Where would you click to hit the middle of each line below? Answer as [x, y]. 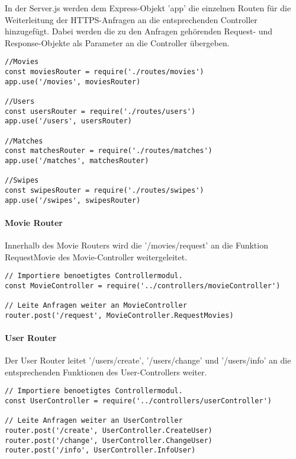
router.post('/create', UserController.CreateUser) [109, 431]
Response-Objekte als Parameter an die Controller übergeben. [117, 42]
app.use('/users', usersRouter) [68, 121]
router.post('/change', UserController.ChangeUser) [109, 440]
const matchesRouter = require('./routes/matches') [109, 151]
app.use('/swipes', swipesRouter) [73, 200]
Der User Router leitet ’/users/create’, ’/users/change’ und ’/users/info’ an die [148, 360]
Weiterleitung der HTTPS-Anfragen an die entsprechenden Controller [131, 19]
